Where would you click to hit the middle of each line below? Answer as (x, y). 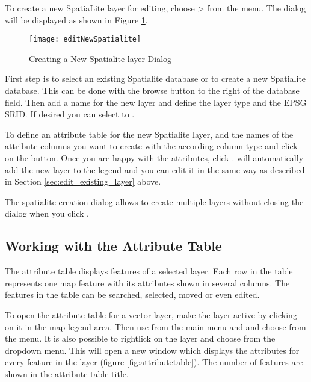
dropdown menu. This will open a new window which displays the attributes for (152, 350)
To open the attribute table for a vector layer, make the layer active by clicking (151, 314)
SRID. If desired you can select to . (70, 114)
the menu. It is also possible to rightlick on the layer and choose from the (140, 338)
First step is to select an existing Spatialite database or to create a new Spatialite (155, 79)
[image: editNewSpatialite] (85, 39)
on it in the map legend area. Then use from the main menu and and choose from (155, 326)
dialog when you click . (47, 213)
